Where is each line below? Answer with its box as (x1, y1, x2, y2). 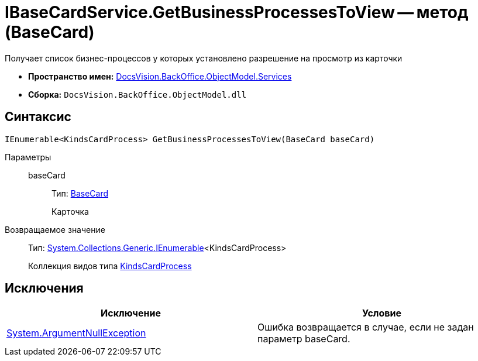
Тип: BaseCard (51, 188, 109, 198)
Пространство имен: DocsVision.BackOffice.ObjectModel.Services (28, 71, 292, 81)
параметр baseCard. (257, 333, 350, 345)
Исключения (5, 281, 84, 296)
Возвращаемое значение (5, 224, 105, 235)
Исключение (101, 307, 161, 319)
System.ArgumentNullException (6, 327, 146, 339)
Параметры (5, 152, 51, 162)
